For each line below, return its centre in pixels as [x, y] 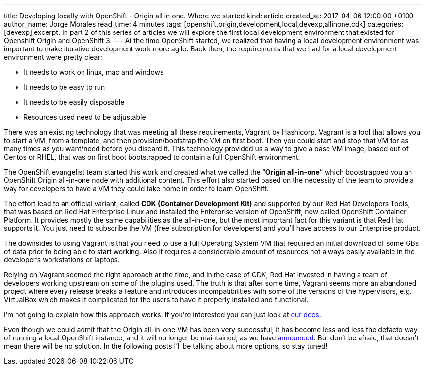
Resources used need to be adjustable [85, 117]
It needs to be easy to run [64, 87]
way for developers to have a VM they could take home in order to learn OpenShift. [136, 188]
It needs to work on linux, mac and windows [94, 72]
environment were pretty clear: [53, 57]
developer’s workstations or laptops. [62, 260]
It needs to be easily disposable [74, 102]
